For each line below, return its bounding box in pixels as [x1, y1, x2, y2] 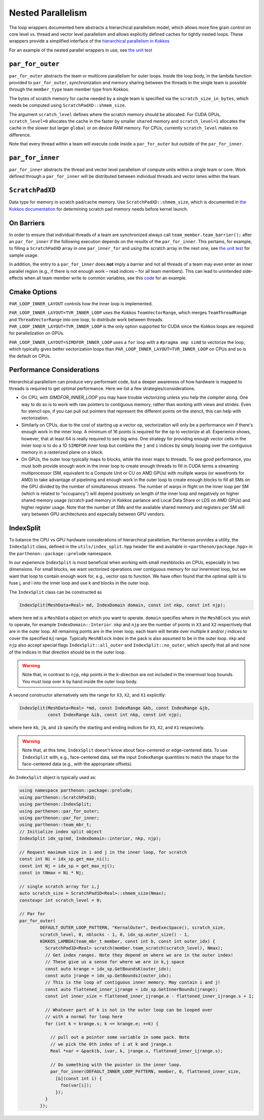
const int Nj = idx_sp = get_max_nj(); [19, 863, 115, 869]
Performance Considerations [9, 365, 100, 374]
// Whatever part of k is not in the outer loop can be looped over [44, 1007, 213, 1013]
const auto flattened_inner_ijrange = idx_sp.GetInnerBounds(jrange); [44, 986, 218, 992]
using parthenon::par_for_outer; [19, 808, 100, 814]
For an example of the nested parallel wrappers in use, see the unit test [9, 47, 153, 53]
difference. [9, 132, 31, 138]
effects [9, 275, 23, 281]
